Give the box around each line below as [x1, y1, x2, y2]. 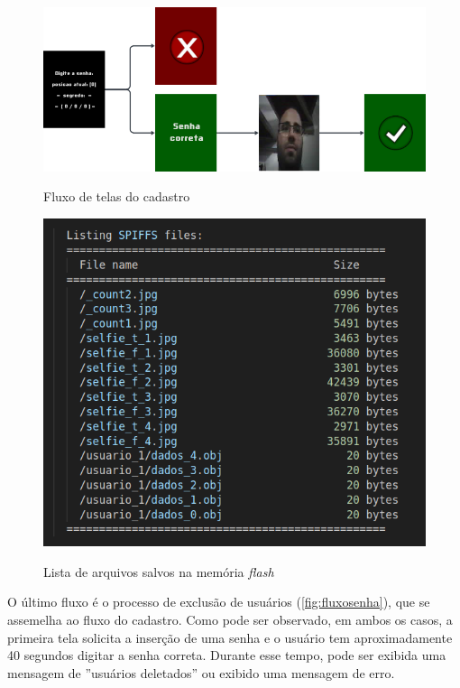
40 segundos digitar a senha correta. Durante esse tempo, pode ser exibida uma [7, 646, 446, 665]
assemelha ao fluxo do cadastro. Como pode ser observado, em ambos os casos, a [7, 609, 453, 628]
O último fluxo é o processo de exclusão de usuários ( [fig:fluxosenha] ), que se [7, 592, 430, 611]
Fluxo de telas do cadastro [43, 187, 190, 206]
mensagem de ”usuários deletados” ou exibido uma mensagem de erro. [7, 663, 395, 682]
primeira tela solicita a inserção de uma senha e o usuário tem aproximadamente [7, 628, 453, 646]
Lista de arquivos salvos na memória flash [43, 562, 274, 581]
